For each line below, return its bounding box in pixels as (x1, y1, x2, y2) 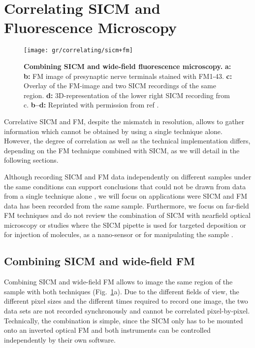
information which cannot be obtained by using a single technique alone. (4, 126, 223, 136)
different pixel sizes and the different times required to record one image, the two (4, 296, 248, 306)
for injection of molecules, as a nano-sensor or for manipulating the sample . (4, 229, 233, 240)
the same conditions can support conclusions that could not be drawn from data (4, 181, 246, 191)
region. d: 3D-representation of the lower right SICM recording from (24, 90, 230, 100)
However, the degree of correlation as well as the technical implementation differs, (4, 136, 251, 146)
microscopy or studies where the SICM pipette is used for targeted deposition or (4, 219, 246, 230)
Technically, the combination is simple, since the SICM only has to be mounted (4, 315, 243, 325)
